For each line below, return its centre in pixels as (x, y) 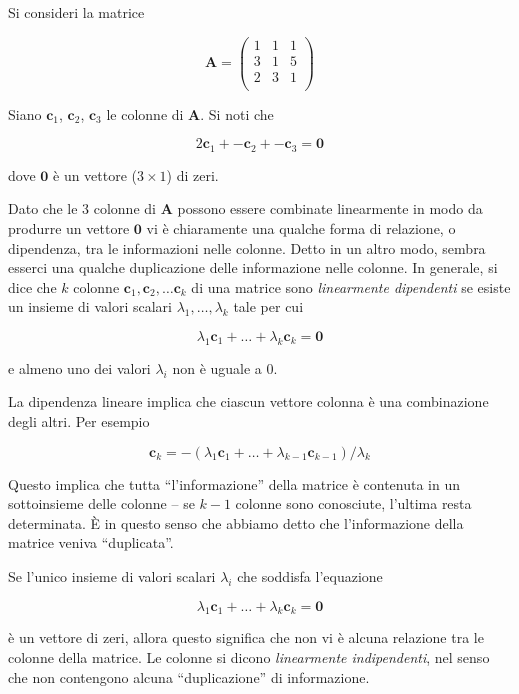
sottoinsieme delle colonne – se (101, 503)
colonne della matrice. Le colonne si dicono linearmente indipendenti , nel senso (249, 656)
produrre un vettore (69, 228)
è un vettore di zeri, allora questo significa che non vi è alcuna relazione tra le (246, 637)
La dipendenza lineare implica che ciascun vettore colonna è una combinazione (248, 401)
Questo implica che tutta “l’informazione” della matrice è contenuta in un (234, 483)
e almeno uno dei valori (79, 367)
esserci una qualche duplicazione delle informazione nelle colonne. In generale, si (253, 267)
